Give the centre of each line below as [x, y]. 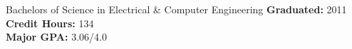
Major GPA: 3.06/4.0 [56, 37]
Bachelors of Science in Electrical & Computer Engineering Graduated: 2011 [176, 9]
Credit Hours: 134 [50, 23]
